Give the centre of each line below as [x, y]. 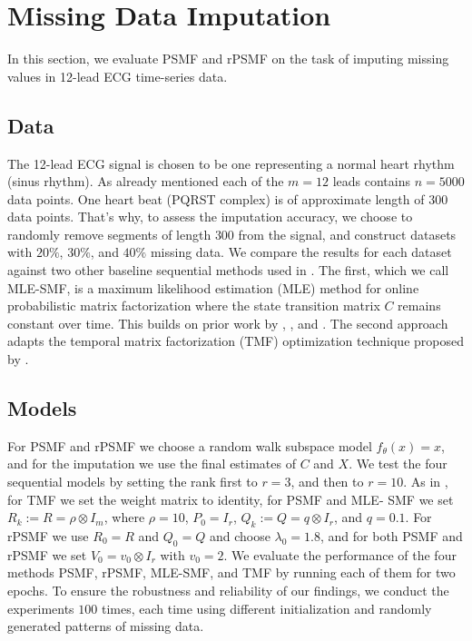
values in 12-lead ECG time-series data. [118, 76]
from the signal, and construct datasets [347, 234]
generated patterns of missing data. [106, 626]
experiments [41, 608]
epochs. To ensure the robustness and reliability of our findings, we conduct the [228, 590]
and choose [240, 536]
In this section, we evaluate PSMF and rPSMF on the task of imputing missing [228, 59]
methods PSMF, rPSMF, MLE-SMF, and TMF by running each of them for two [231, 572]
